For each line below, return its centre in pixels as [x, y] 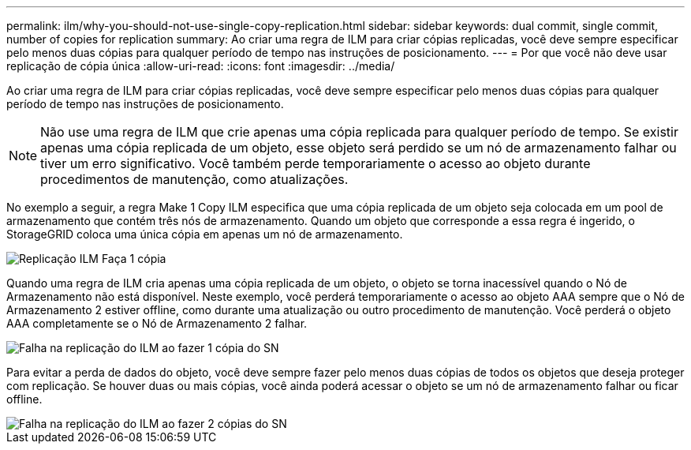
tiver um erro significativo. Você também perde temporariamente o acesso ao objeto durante [316, 163]
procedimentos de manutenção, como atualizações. [194, 179]
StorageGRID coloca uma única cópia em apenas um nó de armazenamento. [205, 234]
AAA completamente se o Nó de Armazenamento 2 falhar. [157, 323]
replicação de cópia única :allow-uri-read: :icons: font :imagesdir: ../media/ [201, 66]
